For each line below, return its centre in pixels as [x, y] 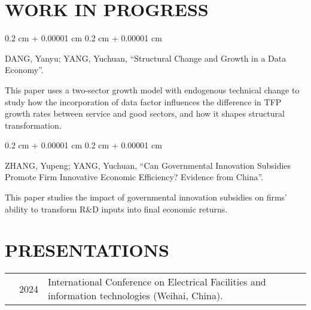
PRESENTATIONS [87, 250]
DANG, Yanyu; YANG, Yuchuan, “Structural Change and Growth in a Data [146, 58]
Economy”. [24, 70]
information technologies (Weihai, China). [135, 296]
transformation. [33, 125]
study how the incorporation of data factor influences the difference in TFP [143, 101]
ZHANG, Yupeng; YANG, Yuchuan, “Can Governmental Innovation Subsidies [148, 165]
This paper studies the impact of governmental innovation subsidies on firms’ [146, 197]
